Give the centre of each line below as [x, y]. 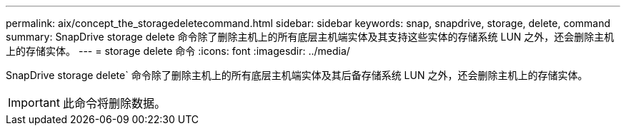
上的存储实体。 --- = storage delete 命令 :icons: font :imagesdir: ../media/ [178, 51]
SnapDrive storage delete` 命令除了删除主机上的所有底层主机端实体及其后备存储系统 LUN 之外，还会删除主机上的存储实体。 [297, 75]
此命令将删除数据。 [114, 103]
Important [34, 103]
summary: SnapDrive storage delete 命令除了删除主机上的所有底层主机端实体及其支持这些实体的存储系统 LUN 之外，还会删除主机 [310, 37]
